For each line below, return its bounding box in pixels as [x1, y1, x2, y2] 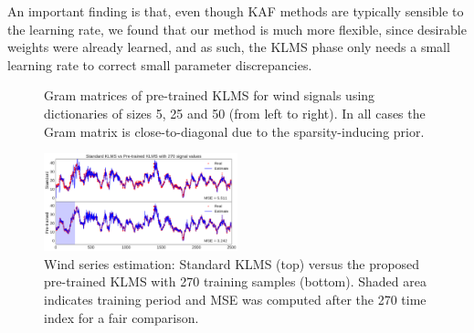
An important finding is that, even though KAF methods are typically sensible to [7, 2, 464, 20]
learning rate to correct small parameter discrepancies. [7, 55, 312, 74]
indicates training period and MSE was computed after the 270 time [44, 289, 427, 308]
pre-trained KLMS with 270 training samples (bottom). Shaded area [44, 272, 427, 291]
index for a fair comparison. [44, 307, 199, 327]
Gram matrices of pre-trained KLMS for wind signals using [44, 86, 375, 105]
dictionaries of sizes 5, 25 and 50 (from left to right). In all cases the [44, 103, 426, 122]
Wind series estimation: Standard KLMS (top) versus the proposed [44, 254, 420, 273]
